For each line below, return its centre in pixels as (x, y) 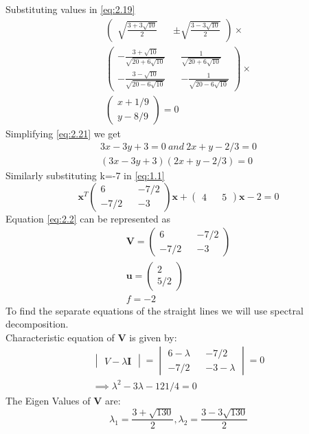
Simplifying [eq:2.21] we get (64, 133)
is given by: (153, 337)
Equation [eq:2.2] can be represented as (88, 218)
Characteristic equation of (60, 337)
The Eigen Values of (48, 400)
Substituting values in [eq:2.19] (70, 9)
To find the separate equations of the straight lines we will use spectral (154, 310)
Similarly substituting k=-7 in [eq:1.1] (85, 175)
